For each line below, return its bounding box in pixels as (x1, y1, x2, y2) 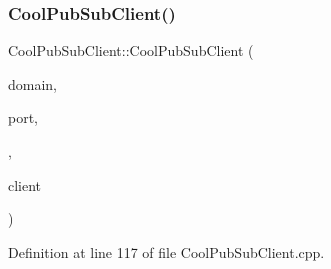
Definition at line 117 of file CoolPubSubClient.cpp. (8, 241, 325, 262)
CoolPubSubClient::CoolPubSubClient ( (8, 40, 254, 61)
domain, (8, 73, 58, 94)
